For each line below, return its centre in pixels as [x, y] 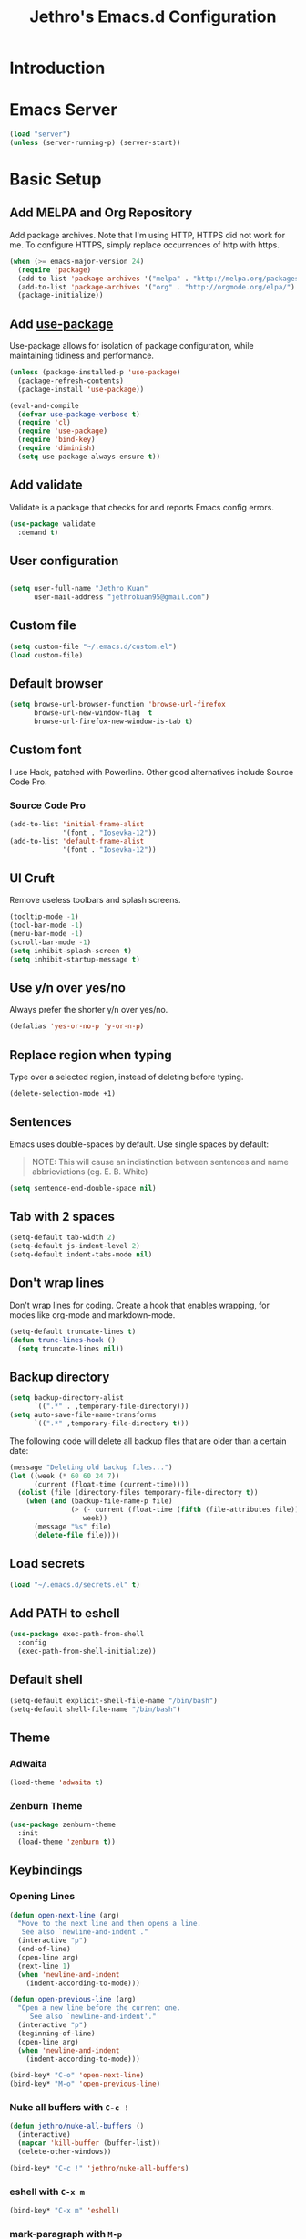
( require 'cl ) [44, 423]
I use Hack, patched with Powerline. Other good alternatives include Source [152, 772]
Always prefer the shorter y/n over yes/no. [89, 1010]
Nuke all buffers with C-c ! [69, 2108]
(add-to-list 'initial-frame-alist [77, 825]
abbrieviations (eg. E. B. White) [90, 1172]
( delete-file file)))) [76, 1535]
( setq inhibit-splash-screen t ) [71, 951]
